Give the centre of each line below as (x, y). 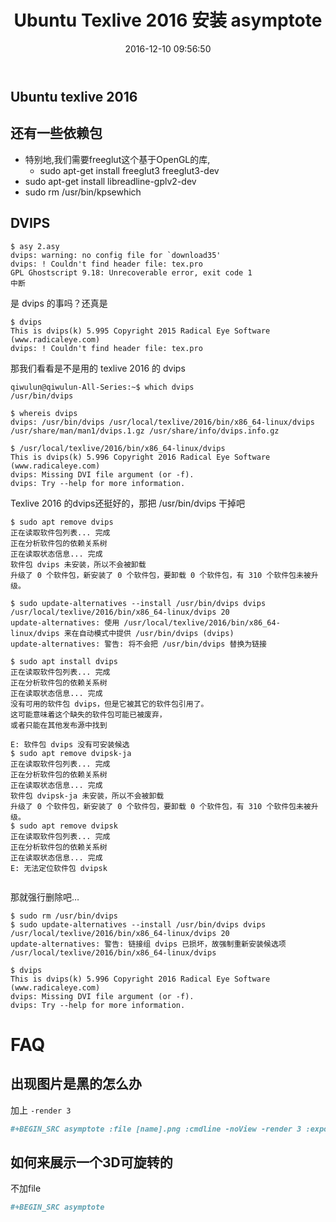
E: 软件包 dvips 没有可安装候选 (70, 744)
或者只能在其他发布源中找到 (59, 725)
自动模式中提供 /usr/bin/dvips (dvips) (156, 633)
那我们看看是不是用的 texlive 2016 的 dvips (98, 368)
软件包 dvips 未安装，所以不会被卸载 (78, 564)
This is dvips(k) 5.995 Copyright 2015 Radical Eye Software (140, 331)
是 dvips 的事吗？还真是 (59, 303)
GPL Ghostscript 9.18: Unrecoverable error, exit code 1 (131, 272)
